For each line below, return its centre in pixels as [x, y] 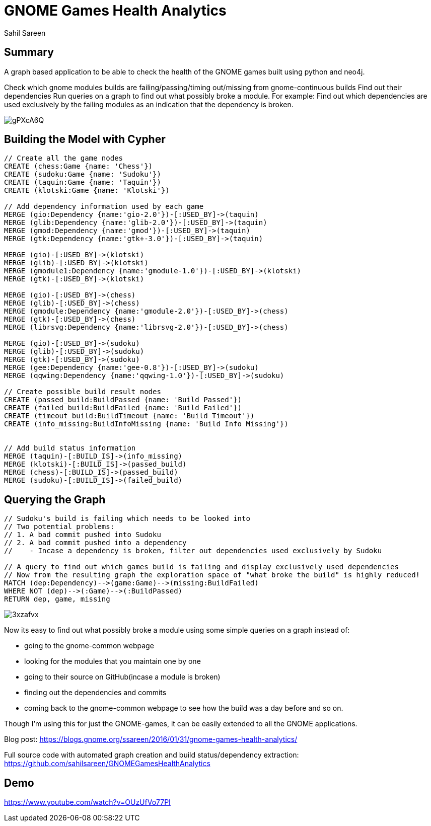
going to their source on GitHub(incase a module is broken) [122, 677]
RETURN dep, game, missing [57, 599]
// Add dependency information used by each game [104, 207]
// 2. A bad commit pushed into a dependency [95, 543]
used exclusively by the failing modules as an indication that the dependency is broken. [149, 104]
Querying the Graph [55, 499]
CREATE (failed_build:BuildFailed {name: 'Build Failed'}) [123, 408]
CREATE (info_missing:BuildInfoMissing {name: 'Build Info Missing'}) [146, 424]
